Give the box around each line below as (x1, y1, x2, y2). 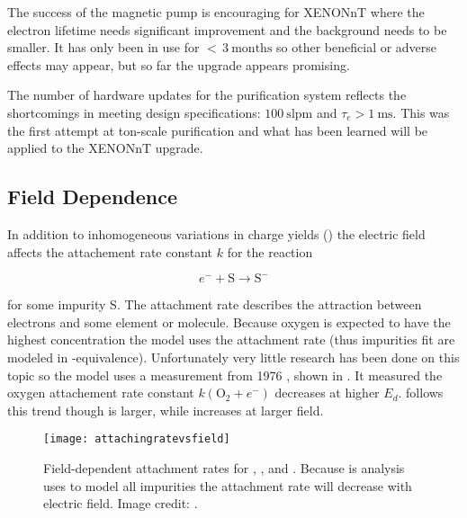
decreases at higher (274, 383, 380, 402)
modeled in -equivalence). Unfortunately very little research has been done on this (7, 347, 460, 366)
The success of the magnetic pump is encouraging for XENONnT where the (7, 3, 425, 21)
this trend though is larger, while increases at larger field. (7, 400, 324, 419)
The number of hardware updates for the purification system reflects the (7, 85, 407, 104)
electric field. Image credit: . (43, 494, 198, 513)
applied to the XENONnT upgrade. (7, 138, 203, 157)
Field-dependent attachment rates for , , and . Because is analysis (43, 458, 405, 477)
